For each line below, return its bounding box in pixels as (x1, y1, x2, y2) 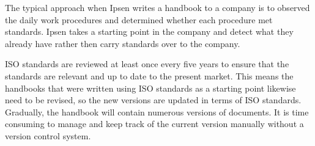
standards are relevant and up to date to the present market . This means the (5, 69, 294, 82)
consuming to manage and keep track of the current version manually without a (5, 117, 304, 130)
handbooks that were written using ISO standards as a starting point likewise (5, 81, 296, 94)
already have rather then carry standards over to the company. (5, 37, 240, 49)
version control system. (5, 129, 91, 142)
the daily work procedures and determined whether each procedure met (5, 13, 273, 26)
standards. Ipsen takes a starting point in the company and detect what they (5, 25, 294, 38)
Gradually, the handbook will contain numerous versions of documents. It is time (5, 105, 309, 118)
